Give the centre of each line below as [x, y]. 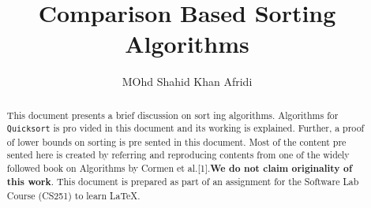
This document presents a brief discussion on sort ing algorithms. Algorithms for [172, 115]
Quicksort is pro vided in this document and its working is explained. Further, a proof [185, 128]
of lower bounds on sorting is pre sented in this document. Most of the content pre [176, 141]
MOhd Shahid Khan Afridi [187, 82]
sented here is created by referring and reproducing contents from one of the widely [178, 155]
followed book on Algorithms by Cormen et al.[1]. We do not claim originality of [180, 168]
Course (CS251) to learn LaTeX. [73, 196]
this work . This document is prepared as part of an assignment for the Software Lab [183, 182]
